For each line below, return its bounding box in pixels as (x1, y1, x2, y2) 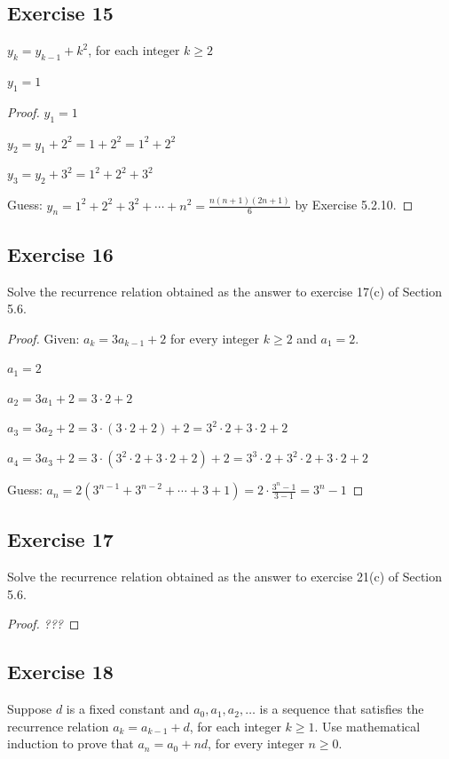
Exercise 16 (7, 240, 114, 267)
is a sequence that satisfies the (259, 700, 424, 718)
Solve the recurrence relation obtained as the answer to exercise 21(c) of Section (7, 567, 443, 586)
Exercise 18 (7, 658, 114, 685)
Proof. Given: (7, 328, 80, 347)
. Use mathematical (314, 716, 421, 735)
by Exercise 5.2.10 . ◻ (295, 195, 414, 214)
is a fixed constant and (66, 700, 190, 718)
